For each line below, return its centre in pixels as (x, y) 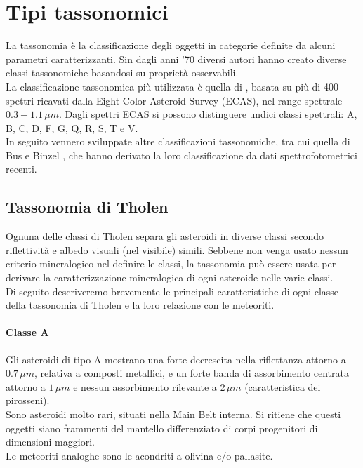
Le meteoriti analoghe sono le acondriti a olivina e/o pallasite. (139, 455)
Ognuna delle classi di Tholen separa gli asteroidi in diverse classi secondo (165, 236)
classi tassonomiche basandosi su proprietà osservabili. (122, 73)
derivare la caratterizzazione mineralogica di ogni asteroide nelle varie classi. (170, 278)
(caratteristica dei (283, 386)
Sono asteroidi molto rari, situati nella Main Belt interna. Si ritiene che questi (173, 414)
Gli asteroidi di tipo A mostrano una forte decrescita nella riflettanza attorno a (176, 359)
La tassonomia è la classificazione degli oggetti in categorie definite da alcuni (171, 45)
